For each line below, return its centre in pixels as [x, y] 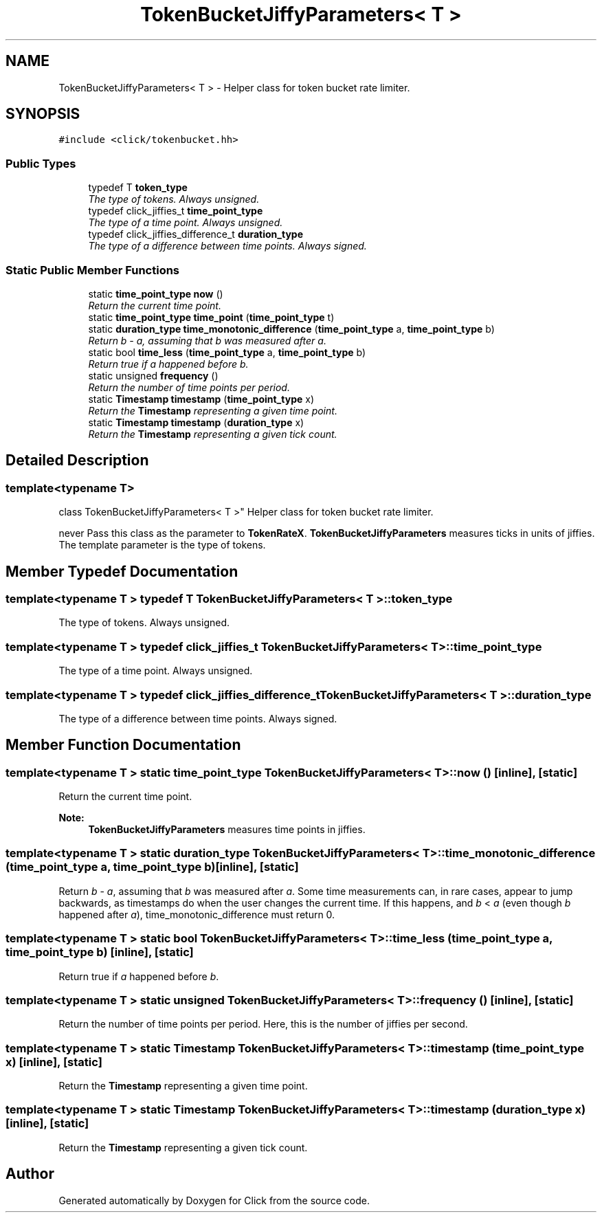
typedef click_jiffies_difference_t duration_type [196, 234]
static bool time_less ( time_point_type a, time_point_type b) [227, 352]
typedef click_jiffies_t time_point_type [176, 211]
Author [30, 1174]
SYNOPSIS [43, 114]
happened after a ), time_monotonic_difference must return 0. [197, 914]
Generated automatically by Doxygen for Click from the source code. [214, 1200]
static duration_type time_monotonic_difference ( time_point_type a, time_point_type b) [291, 329]
